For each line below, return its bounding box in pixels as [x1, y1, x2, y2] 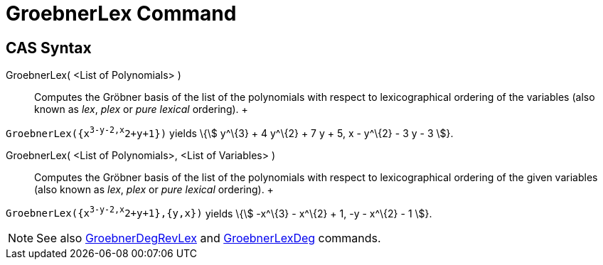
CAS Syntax [6, 38, 92, 57]
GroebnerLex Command [6, 1, 237, 26]
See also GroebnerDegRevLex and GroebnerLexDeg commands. [36, 231, 381, 246]
